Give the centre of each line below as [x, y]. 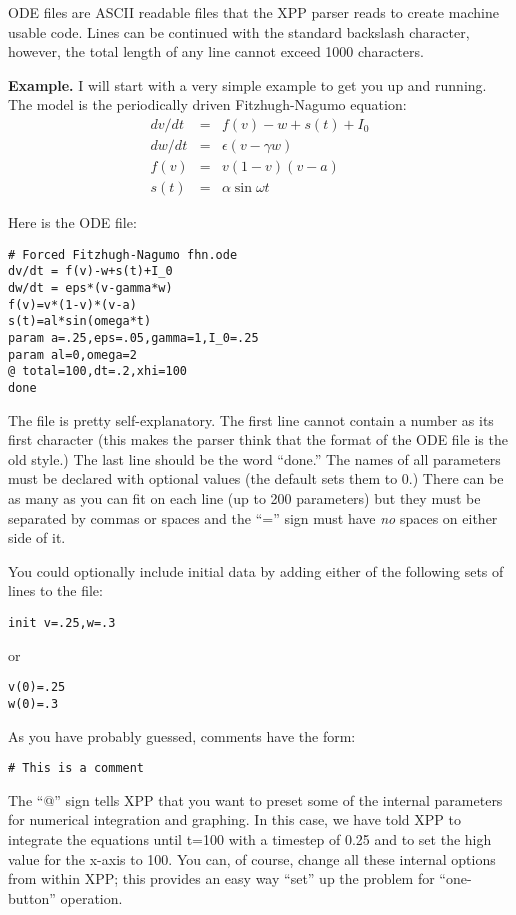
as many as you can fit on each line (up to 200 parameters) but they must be [244, 497]
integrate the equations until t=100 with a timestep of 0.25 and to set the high [250, 838]
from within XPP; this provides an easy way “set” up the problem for [221, 878]
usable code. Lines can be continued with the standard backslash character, [239, 31]
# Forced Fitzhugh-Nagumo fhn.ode [123, 254]
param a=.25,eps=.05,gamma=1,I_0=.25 [133, 337]
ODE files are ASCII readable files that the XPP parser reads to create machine [253, 12]
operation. [91, 897]
